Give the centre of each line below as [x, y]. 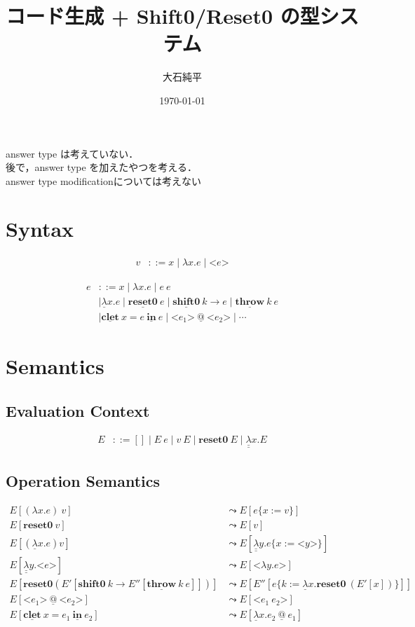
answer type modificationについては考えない [104, 180]
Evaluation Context [78, 410]
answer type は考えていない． [72, 153]
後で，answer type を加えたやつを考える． [101, 167]
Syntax [40, 229]
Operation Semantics [83, 481]
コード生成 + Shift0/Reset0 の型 [163, 16]
